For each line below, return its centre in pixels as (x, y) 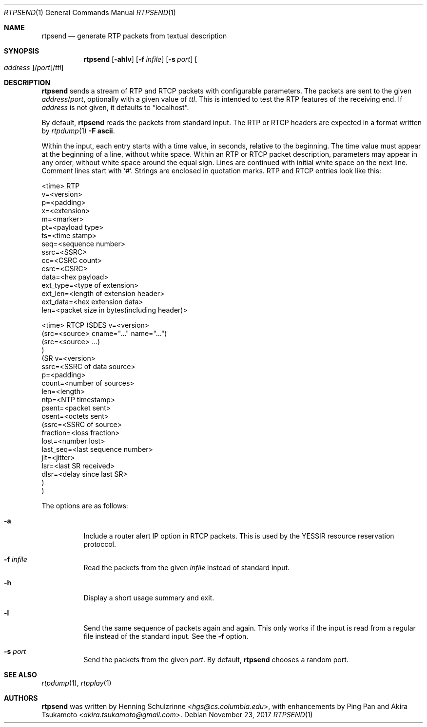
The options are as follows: (85, 506)
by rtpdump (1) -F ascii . (78, 131)
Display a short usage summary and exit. (149, 598)
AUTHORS (21, 698)
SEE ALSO (20, 675)
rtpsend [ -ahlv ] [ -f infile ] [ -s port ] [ (140, 59)
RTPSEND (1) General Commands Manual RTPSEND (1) (90, 12)
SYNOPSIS (22, 51)
